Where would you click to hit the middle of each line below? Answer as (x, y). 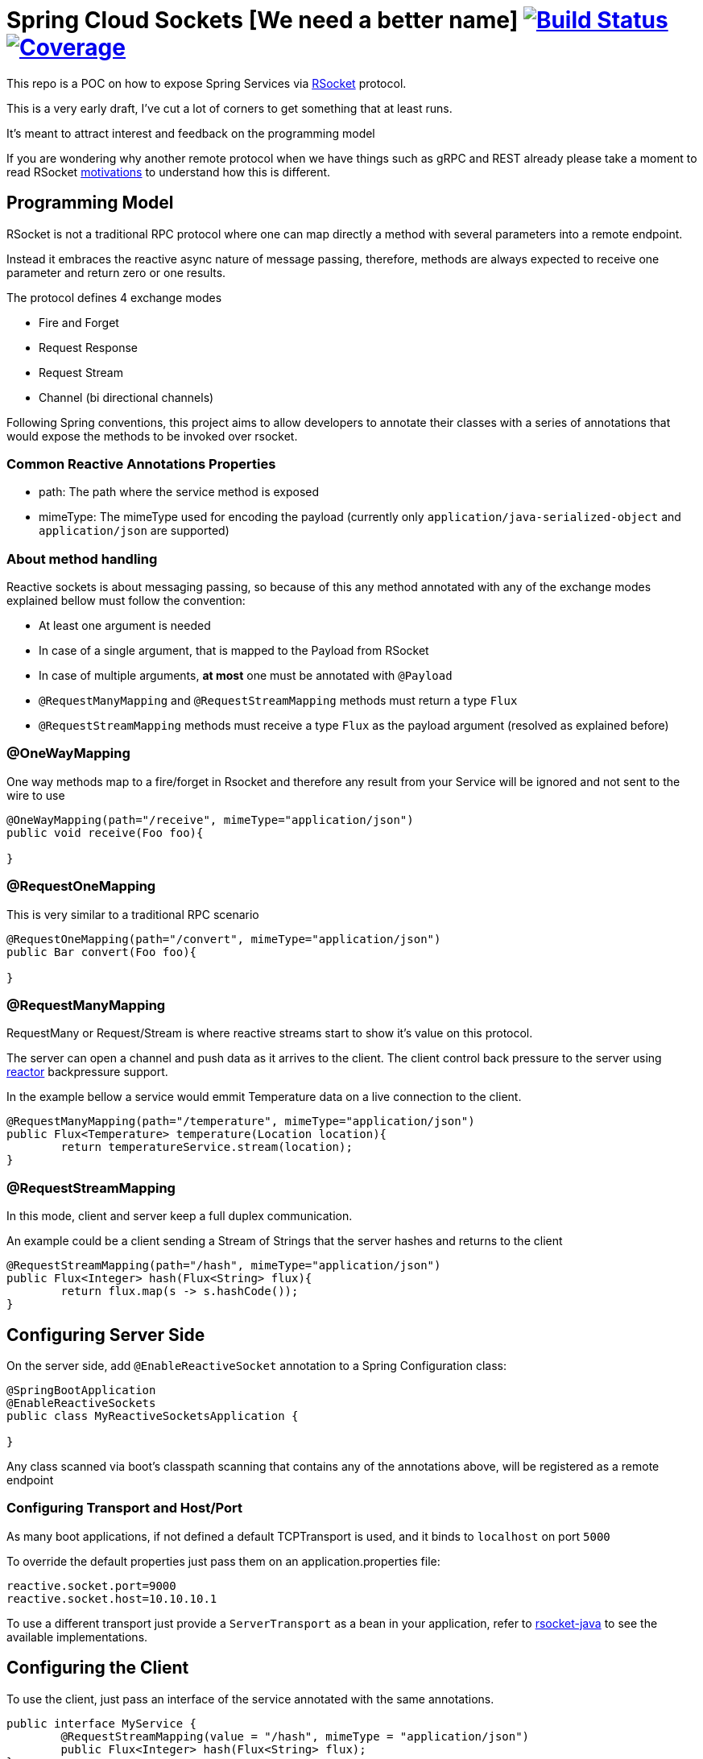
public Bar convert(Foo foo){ (102, 952)
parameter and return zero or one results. (116, 272)
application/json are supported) (134, 531)
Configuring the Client (98, 1668)
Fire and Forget (79, 322)
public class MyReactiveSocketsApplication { (153, 1415)
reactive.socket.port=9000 (91, 1585)
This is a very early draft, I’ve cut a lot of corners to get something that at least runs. (230, 108)
